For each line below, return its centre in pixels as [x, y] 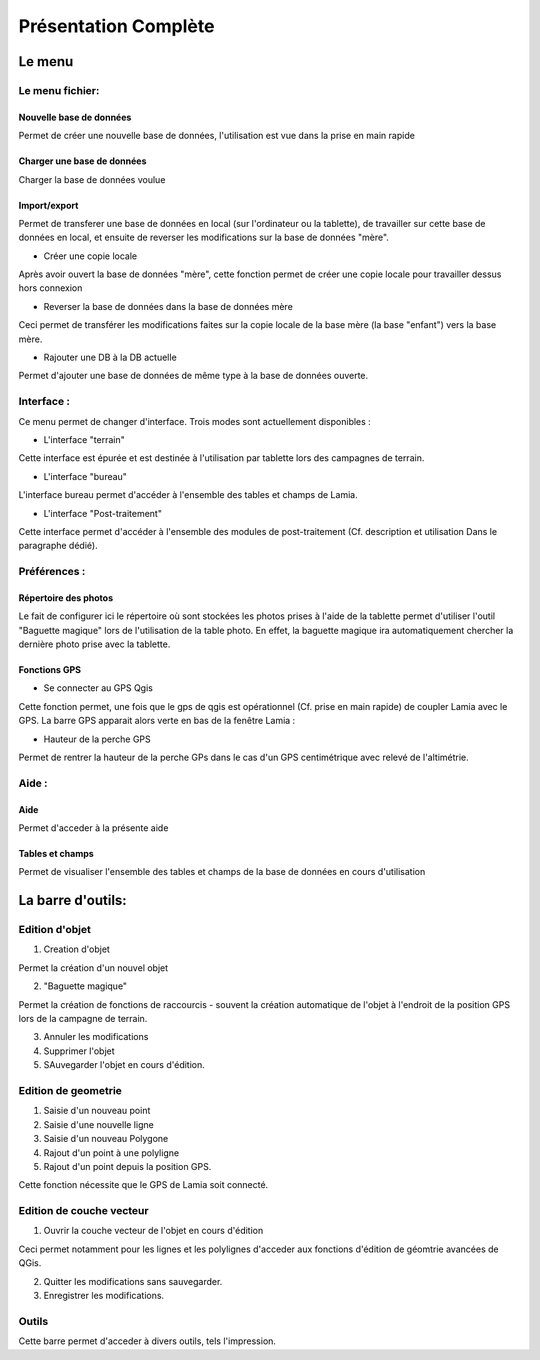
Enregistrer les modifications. [104, 1296]
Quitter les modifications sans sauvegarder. [133, 1281]
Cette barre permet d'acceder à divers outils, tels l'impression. [147, 1341]
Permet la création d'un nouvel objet [93, 967]
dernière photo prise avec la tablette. [94, 644]
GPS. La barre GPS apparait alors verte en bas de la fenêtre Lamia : [157, 721]
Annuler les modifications [96, 1037]
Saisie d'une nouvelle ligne [98, 1124]
